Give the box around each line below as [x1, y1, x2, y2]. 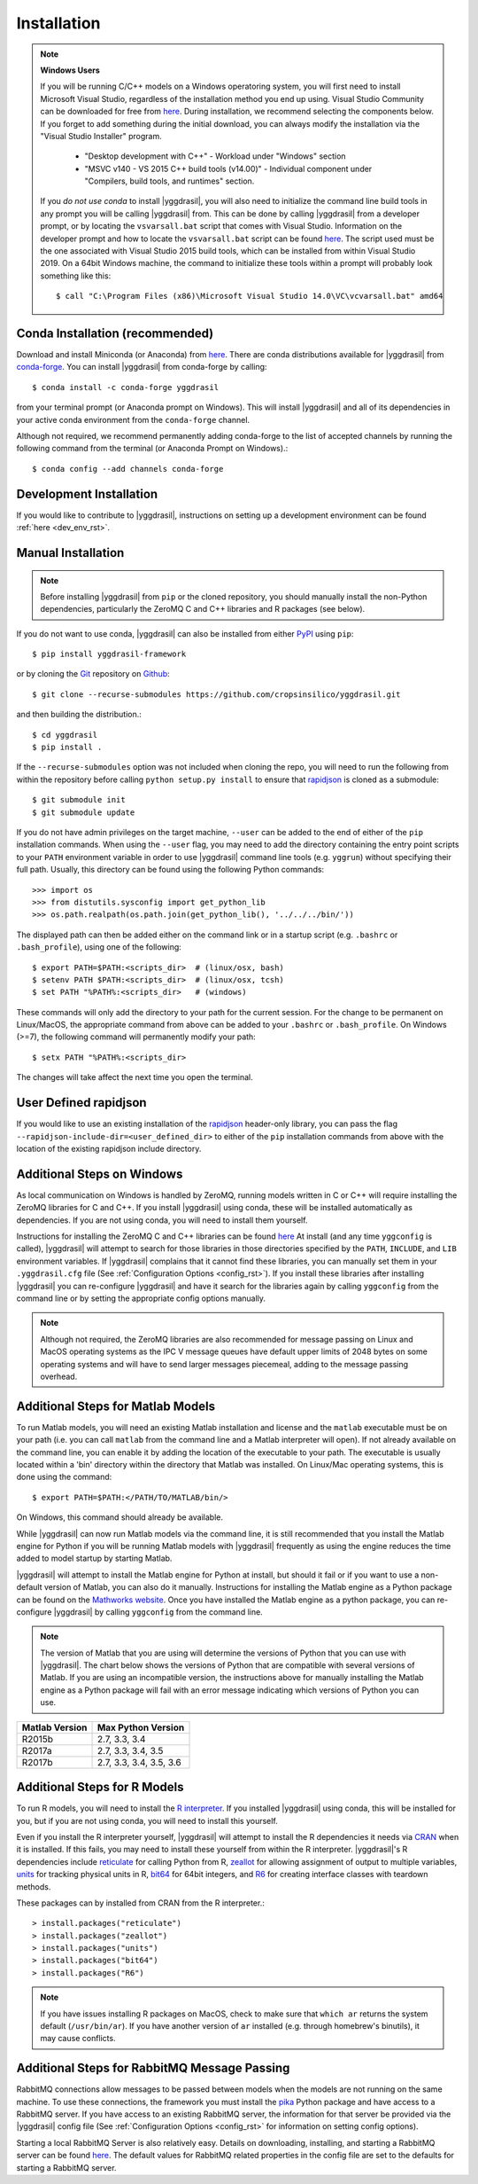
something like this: [40, 270, 112, 281]
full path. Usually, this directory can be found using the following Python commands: [16, 865, 325, 875]
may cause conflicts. [40, 2033, 116, 2044]
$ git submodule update [32, 807, 135, 818]
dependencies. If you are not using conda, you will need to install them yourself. [16, 1215, 308, 1225]
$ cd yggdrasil [32, 730, 98, 740]
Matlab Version [21, 1721, 88, 1734]
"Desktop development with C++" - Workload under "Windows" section [84, 151, 346, 161]
